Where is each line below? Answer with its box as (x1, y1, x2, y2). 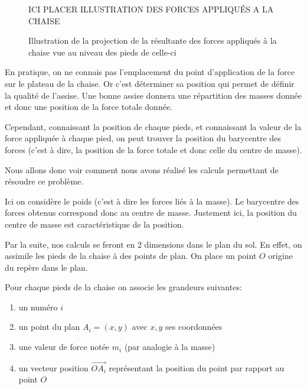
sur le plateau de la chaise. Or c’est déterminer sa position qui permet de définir (5, 77, 295, 89)
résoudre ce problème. (5, 175, 84, 187)
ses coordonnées (165, 320, 223, 333)
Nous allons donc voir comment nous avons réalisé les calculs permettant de (5, 163, 279, 176)
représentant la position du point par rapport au (109, 361, 285, 374)
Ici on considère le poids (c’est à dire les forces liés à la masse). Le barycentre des (5, 194, 299, 207)
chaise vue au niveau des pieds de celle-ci (28, 46, 177, 58)
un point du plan (18, 320, 80, 333)
